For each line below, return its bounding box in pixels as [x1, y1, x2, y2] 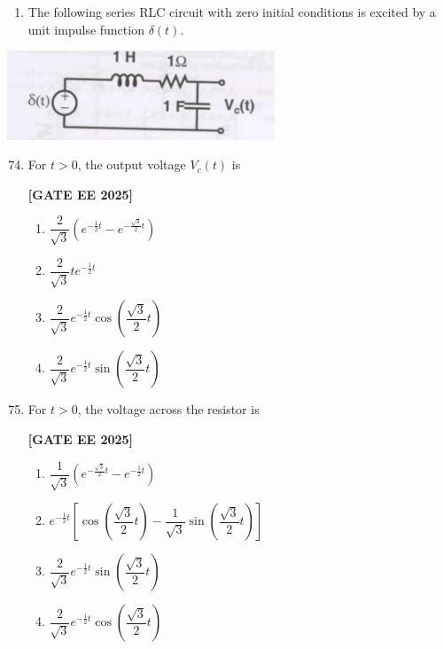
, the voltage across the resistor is [77, 400, 260, 418]
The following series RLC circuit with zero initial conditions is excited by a [27, 3, 436, 20]
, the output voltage [77, 155, 186, 174]
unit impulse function [27, 20, 144, 38]
